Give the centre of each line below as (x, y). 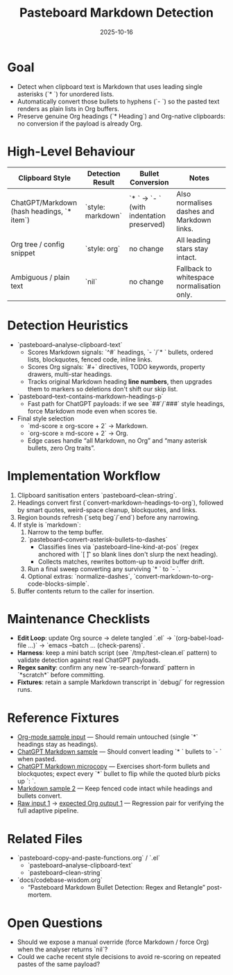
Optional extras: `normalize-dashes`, (80, 576)
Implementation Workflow (84, 476)
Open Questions (55, 923)
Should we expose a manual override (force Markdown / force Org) (113, 942)
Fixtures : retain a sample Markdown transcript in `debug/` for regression (121, 682)
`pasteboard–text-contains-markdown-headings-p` (90, 396)
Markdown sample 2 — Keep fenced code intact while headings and (115, 788)
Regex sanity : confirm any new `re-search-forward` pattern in (106, 668)
